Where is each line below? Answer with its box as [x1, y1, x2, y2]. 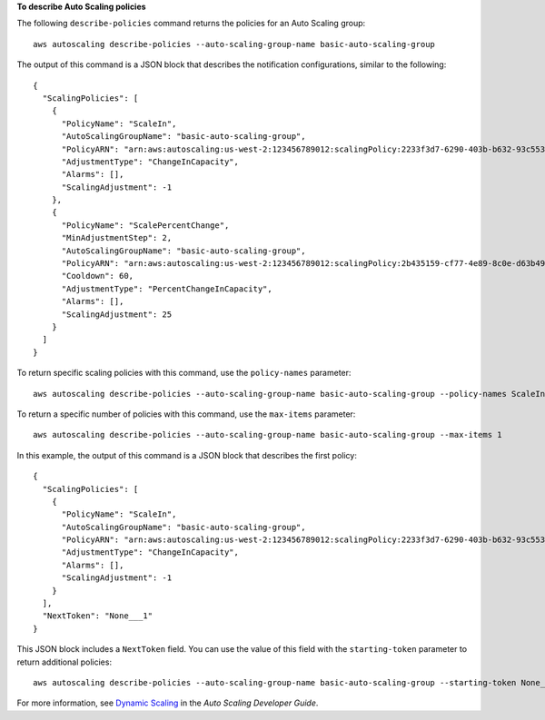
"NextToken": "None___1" [42, 611, 154, 621]
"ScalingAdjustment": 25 [61, 309, 173, 320]
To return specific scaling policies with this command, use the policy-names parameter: [16, 368, 352, 379]
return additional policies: [16, 656, 113, 667]
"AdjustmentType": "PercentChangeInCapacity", [61, 283, 272, 294]
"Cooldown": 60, [61, 271, 134, 281]
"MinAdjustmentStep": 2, [61, 232, 173, 243]
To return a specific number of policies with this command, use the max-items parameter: [16, 409, 356, 419]
